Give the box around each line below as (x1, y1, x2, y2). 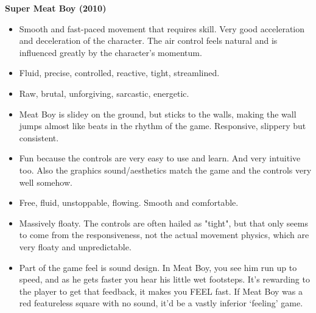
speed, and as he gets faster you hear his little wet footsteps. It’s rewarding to (19, 273, 310, 286)
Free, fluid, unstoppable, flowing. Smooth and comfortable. (19, 196, 239, 209)
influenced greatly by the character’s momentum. (19, 46, 202, 58)
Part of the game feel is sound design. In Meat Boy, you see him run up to (19, 261, 297, 273)
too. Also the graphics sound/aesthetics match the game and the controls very (19, 163, 312, 176)
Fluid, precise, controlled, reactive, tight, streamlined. (19, 66, 220, 79)
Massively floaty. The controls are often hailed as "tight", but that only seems (19, 216, 308, 229)
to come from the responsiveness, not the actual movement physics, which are (19, 228, 309, 241)
